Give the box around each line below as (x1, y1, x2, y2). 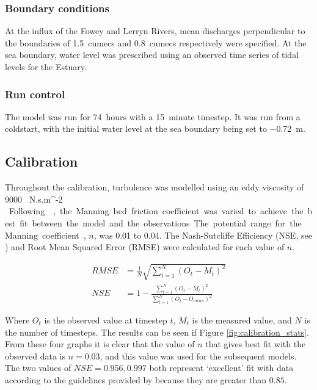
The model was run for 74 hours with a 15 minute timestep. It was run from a (5, 110, 301, 123)
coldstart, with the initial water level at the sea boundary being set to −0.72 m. (5, 122, 305, 135)
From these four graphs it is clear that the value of (5, 338, 195, 350)
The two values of (5, 361, 71, 374)
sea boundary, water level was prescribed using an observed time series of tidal (5, 48, 299, 61)
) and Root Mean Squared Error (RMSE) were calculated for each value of (5, 240, 285, 253)
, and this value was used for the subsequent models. (100, 349, 297, 362)
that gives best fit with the (205, 338, 306, 350)
